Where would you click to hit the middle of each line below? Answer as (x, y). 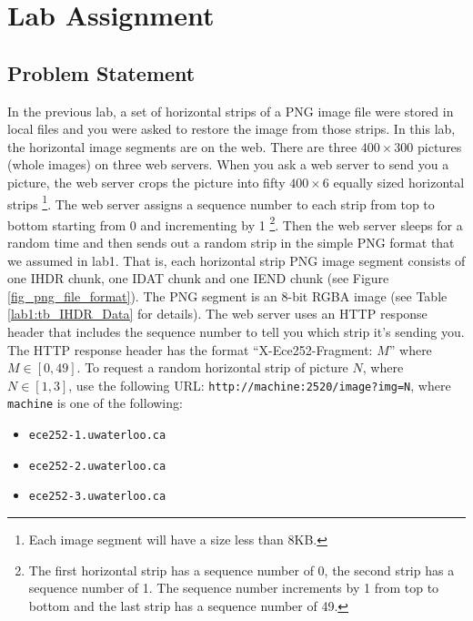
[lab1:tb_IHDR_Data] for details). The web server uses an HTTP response (217, 314)
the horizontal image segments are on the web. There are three (182, 146)
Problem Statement (101, 72)
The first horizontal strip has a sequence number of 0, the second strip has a (242, 570)
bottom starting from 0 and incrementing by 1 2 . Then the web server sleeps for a (235, 223)
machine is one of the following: (95, 403)
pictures (440, 146)
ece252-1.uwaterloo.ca (97, 436)
